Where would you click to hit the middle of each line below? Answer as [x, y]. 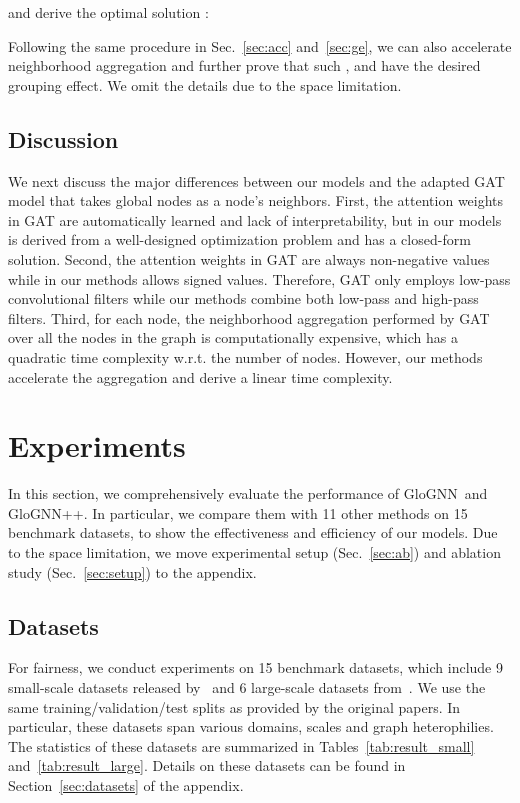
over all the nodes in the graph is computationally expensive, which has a [233, 337]
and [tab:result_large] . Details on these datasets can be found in [207, 765]
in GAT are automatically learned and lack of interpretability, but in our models [255, 219]
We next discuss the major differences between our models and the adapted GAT [256, 180]
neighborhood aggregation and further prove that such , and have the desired [244, 65]
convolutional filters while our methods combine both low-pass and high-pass [243, 298]
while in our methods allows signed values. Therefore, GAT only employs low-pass [259, 278]
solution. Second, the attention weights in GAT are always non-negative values [249, 258]
